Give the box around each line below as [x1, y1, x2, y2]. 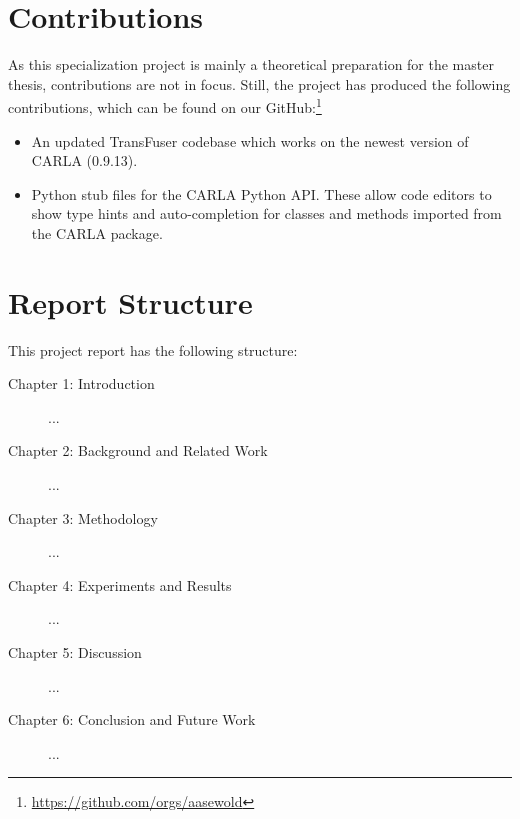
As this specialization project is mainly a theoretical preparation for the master [8, 54, 494, 75]
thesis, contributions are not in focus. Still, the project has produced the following [8, 73, 511, 94]
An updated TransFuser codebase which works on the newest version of [31, 130, 469, 151]
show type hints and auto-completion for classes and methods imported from [31, 203, 502, 224]
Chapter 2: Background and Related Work [8, 440, 268, 461]
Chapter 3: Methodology [8, 507, 158, 528]
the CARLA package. [31, 222, 163, 243]
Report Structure [8, 281, 253, 322]
